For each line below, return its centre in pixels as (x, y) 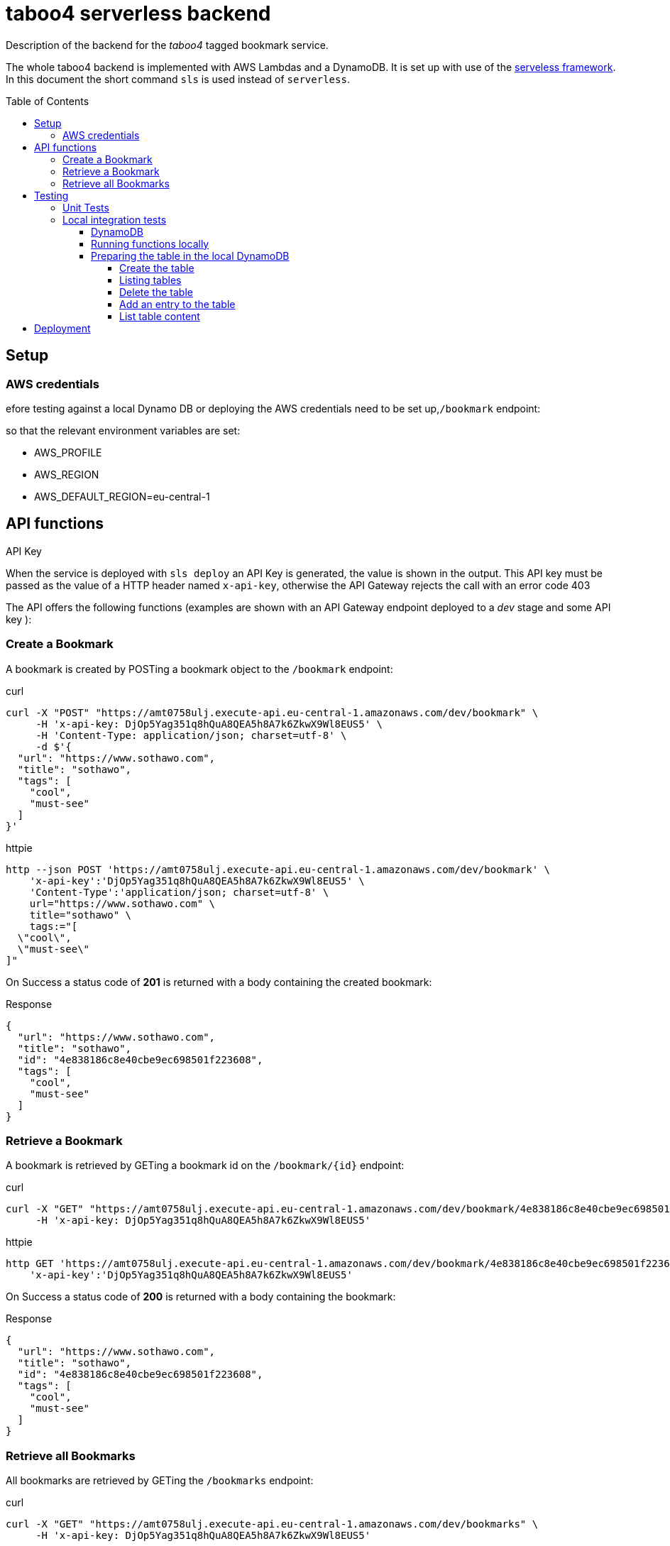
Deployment (62, 328)
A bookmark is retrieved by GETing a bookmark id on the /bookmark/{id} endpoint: (205, 1166)
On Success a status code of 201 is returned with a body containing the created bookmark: (219, 982)
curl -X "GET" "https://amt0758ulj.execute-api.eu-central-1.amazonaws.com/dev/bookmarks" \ (272, 1524)
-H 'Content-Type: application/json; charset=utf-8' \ (191, 735)
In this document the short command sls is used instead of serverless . (178, 79)
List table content (160, 316)
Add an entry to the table (177, 304)
